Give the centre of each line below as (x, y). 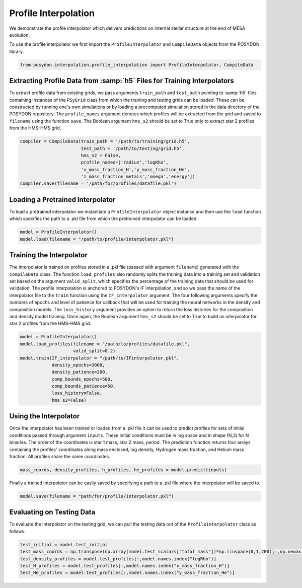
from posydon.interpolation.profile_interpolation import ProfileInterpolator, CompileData (137, 65)
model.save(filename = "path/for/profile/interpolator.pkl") (97, 496)
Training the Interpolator (48, 255)
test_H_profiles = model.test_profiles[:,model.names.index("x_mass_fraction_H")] (125, 566)
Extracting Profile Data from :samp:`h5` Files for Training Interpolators (122, 81)
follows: (17, 531)
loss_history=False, (77, 393)
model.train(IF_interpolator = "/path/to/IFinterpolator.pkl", (100, 358)
